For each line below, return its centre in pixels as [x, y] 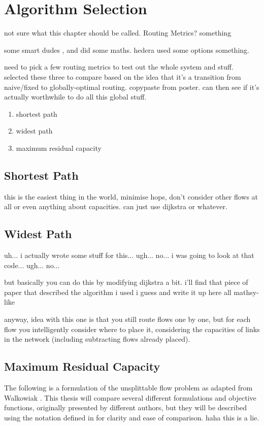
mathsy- [246, 292]
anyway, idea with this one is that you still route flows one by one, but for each [127, 319]
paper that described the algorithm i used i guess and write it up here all [118, 292]
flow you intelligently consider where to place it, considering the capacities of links [132, 329]
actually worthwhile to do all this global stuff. [75, 97]
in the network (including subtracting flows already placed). [97, 339]
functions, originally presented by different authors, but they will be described [126, 407]
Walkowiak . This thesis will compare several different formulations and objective [130, 397]
